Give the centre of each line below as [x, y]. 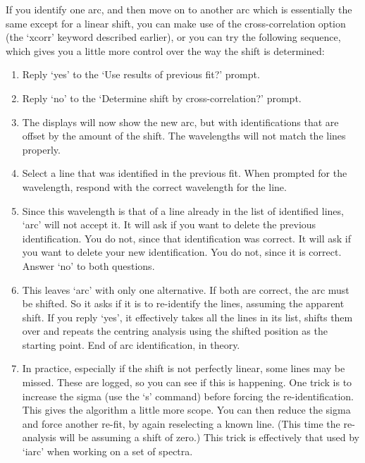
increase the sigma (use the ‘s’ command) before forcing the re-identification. [188, 396]
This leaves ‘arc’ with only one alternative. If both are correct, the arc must [186, 289]
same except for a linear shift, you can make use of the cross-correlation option [176, 23]
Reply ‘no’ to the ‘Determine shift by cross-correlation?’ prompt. [162, 98]
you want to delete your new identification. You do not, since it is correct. [182, 252]
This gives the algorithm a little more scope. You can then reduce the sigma [186, 410]
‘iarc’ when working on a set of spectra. [107, 451]
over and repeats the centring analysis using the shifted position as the [175, 331]
